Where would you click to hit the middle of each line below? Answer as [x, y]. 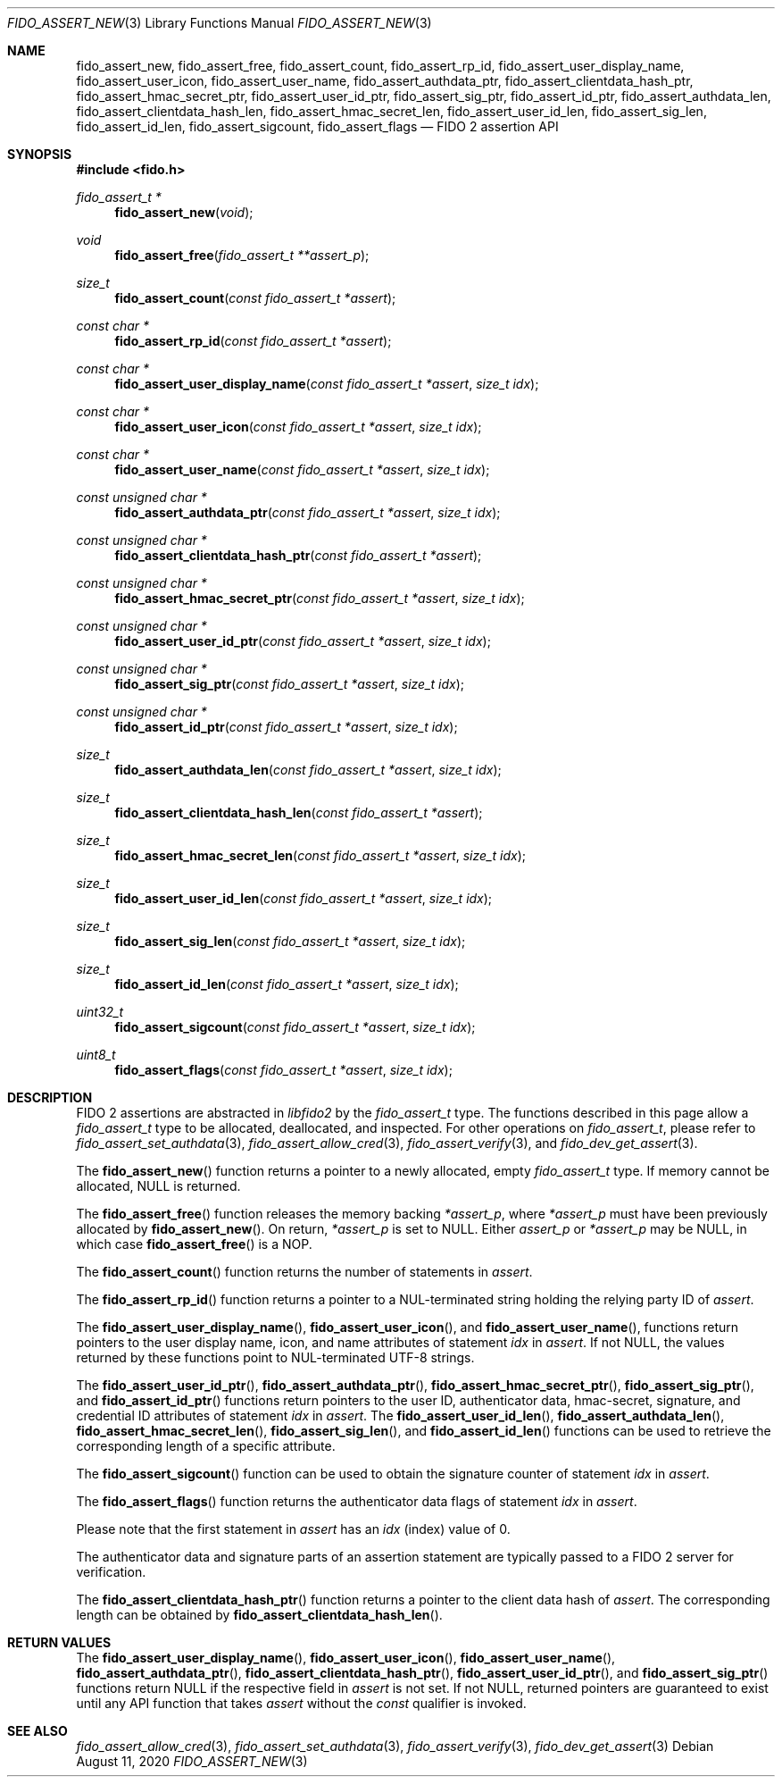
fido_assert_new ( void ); [184, 212]
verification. [111, 1572]
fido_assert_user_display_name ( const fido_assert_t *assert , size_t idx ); [327, 384]
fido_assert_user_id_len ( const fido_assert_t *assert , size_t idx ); [304, 898]
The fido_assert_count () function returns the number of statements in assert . [304, 1272]
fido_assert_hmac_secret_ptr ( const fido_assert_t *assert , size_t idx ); [320, 598]
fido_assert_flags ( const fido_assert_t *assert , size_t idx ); [283, 1070]
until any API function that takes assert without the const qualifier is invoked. [301, 1703]
